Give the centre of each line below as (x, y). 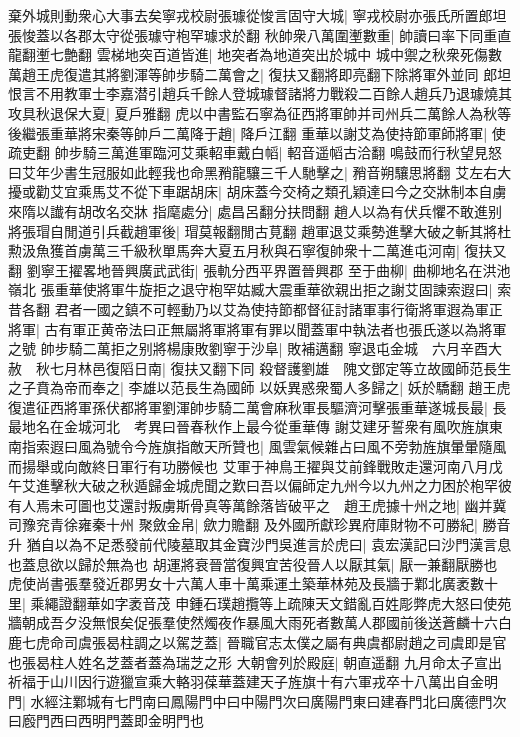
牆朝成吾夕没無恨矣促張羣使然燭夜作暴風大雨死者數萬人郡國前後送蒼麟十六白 (260, 622)
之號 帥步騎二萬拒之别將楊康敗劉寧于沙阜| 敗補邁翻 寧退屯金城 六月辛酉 (248, 348)
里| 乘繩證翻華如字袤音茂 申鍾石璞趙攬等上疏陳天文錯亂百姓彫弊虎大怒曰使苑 (260, 602)
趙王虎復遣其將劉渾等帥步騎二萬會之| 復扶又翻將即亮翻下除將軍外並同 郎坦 (266, 73)
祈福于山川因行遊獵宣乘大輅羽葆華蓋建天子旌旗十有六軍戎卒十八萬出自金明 (253, 681)
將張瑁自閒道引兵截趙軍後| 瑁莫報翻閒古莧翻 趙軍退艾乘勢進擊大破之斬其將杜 (260, 230)
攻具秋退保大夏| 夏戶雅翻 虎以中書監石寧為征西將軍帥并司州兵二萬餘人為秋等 (260, 112)
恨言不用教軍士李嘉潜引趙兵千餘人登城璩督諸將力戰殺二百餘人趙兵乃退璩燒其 (260, 93)
